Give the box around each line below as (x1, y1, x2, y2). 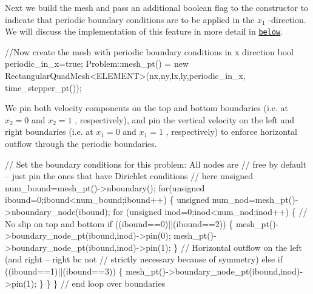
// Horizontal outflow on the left (180, 241, 302, 253)
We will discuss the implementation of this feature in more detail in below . (5, 25, 283, 38)
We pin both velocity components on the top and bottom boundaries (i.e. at (5, 101, 288, 114)
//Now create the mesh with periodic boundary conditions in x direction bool (5, 45, 294, 58)
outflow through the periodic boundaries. (5, 137, 157, 149)
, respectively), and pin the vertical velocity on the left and (75, 113, 295, 126)
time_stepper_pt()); (5, 81, 82, 94)
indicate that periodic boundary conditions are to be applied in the (5, 13, 255, 26)
